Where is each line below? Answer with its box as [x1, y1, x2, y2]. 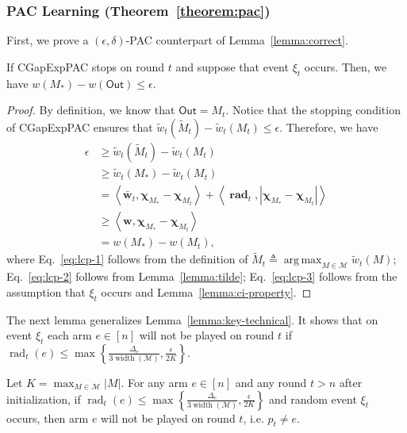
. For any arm [121, 374, 188, 390]
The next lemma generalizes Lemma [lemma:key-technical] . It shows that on [6, 311, 378, 328]
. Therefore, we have [279, 118, 378, 135]
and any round [235, 374, 307, 390]
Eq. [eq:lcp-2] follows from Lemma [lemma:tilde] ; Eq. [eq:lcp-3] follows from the [6, 268, 397, 285]
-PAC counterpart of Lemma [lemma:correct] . [125, 32, 348, 48]
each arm [48, 327, 92, 343]
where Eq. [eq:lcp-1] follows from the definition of [6, 251, 248, 267]
